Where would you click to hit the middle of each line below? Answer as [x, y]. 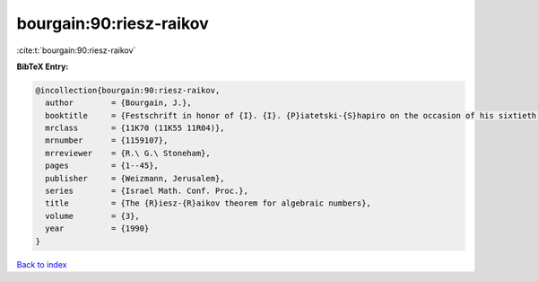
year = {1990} [97, 228]
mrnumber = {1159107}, [107, 140]
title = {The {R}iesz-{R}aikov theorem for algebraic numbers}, [208, 203]
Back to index [42, 264]
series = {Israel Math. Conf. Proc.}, [147, 191]
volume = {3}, [93, 216]
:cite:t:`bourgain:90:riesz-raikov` [76, 50]
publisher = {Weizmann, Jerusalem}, [135, 178]
